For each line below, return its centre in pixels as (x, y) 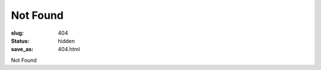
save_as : (22, 49)
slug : (17, 33)
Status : (20, 41)
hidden (67, 41)
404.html (69, 49)
